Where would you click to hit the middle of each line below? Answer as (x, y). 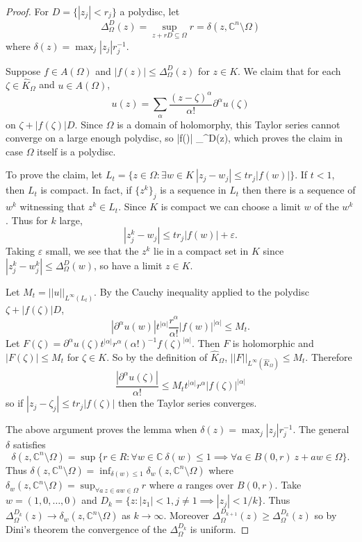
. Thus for (27, 220)
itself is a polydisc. (76, 151)
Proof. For (27, 11)
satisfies (29, 444)
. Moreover (186, 515)
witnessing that (52, 206)
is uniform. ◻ (220, 529)
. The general (321, 429)
